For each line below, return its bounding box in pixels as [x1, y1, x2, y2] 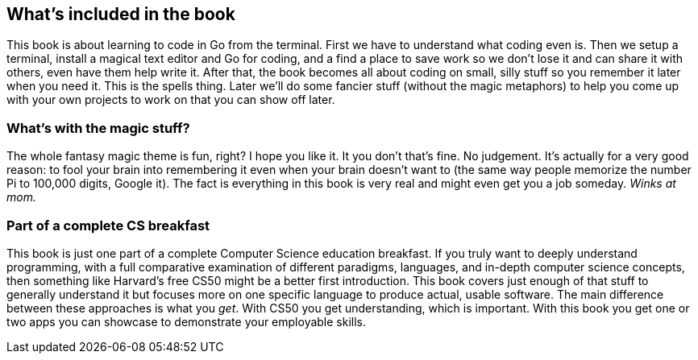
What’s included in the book [6, 4, 235, 24]
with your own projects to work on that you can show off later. [6, 93, 335, 107]
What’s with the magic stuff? [6, 119, 190, 136]
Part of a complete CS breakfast [6, 217, 210, 234]
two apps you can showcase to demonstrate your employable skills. [6, 314, 367, 329]
